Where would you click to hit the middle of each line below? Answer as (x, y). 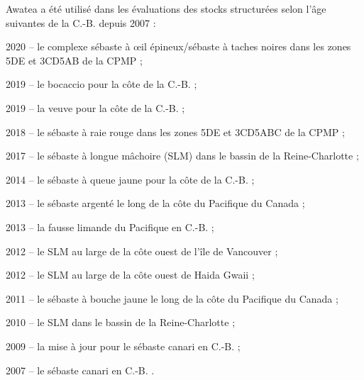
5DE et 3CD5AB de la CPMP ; (74, 60)
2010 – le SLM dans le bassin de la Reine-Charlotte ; (121, 322)
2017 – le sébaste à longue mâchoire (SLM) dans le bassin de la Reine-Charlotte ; (182, 156)
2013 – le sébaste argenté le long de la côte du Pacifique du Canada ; (155, 203)
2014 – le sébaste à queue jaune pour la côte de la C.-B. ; (130, 179)
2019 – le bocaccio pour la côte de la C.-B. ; (101, 84)
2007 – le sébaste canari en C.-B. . (80, 370)
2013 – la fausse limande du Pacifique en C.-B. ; (110, 227)
